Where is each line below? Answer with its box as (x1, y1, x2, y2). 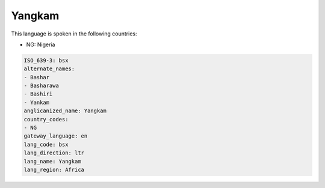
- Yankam (23, 99, 50, 106)
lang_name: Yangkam (23, 158, 81, 165)
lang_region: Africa (23, 166, 84, 173)
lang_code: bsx (23, 141, 69, 148)
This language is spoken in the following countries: (11, 30, 137, 37)
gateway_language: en (23, 133, 88, 139)
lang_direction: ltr (23, 150, 84, 156)
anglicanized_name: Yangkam (23, 108, 107, 114)
